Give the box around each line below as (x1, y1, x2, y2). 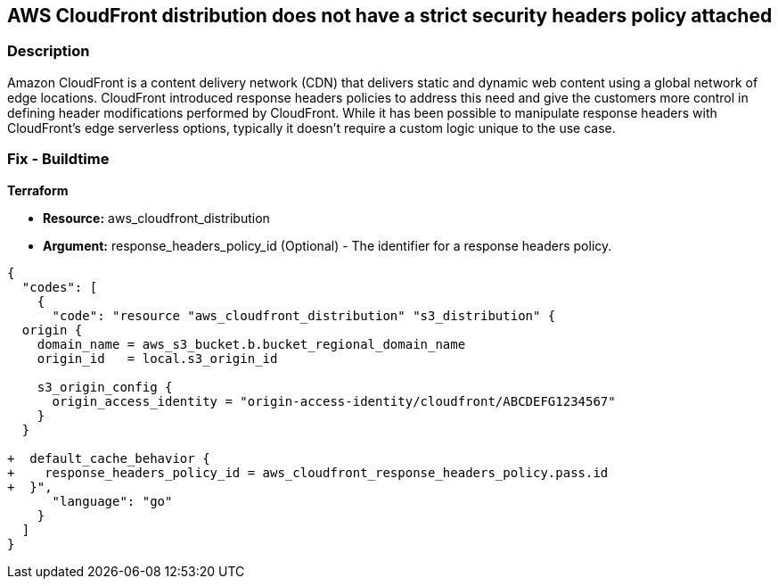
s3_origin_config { (37, 379, 173, 394)
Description (7, 42, 90, 61)
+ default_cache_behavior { (7, 450, 210, 466)
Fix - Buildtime (7, 150, 110, 169)
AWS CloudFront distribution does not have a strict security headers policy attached (7, 4, 773, 27)
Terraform (7, 182, 69, 198)
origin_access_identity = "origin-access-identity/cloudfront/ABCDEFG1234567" (52, 393, 616, 409)
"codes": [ (21, 279, 98, 294)
